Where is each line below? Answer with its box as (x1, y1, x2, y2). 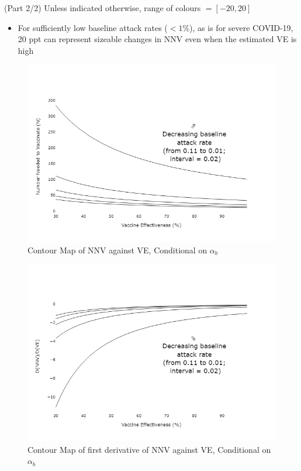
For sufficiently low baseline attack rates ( (18, 21, 168, 33)
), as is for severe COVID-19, (189, 21, 293, 33)
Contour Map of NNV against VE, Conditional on (27, 243, 207, 256)
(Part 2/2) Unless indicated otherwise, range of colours (4, 2, 201, 13)
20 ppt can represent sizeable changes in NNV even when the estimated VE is (18, 33, 297, 45)
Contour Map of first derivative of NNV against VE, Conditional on (27, 443, 271, 455)
